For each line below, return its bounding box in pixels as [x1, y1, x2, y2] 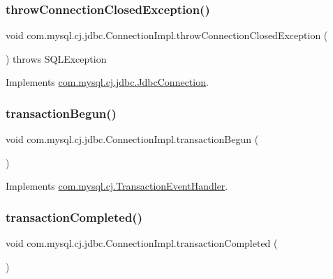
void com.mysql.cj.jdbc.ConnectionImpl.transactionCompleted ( [6, 236, 278, 250]
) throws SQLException [6, 51, 107, 66]
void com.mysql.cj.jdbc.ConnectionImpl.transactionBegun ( [6, 132, 259, 146]
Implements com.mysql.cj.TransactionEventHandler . [6, 179, 228, 193]
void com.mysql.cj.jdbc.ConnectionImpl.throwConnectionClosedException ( [6, 28, 328, 43]
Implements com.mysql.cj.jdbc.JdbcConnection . [6, 75, 209, 89]
